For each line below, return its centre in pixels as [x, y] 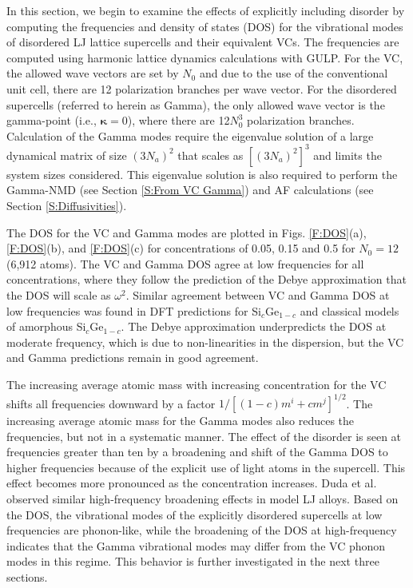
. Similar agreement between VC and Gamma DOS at [258, 295]
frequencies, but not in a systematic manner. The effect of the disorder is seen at [204, 436]
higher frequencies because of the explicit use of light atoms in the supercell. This [206, 467]
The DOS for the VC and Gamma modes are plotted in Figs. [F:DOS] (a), [187, 232]
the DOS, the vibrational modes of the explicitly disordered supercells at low [195, 514]
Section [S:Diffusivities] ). [67, 206]
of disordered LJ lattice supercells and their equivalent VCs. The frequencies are [203, 42]
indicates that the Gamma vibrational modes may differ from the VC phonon [196, 545]
